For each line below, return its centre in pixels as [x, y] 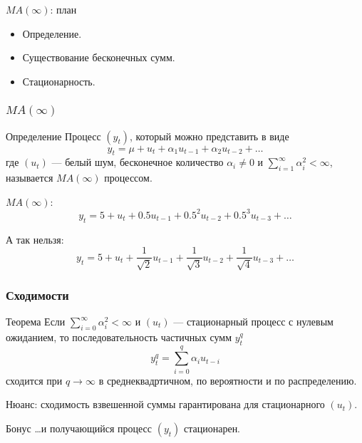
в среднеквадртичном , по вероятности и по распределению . [228, 380]
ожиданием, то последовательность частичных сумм [119, 337]
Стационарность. [59, 81]
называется [30, 178]
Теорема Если [36, 322]
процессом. [128, 178]
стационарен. [212, 428]
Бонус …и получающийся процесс [79, 428]
